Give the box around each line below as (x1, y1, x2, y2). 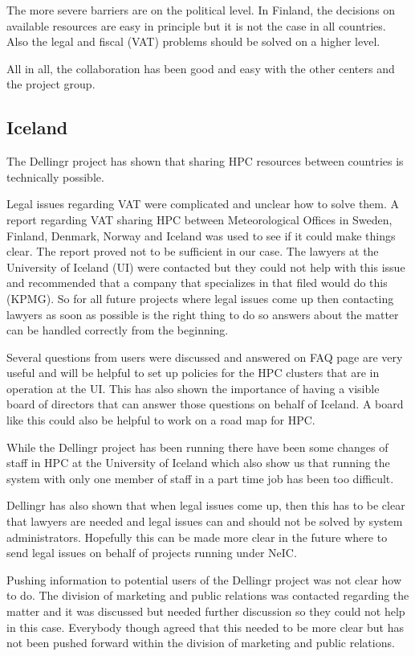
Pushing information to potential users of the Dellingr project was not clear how (6, 571, 402, 588)
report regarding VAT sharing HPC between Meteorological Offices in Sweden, (6, 211, 393, 228)
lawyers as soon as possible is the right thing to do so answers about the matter (6, 305, 399, 322)
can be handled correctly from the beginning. (6, 322, 229, 338)
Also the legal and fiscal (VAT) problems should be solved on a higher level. (6, 33, 380, 50)
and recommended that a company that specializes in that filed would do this (6, 274, 388, 291)
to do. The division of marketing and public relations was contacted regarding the (6, 587, 409, 604)
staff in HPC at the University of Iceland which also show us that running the (6, 454, 390, 471)
